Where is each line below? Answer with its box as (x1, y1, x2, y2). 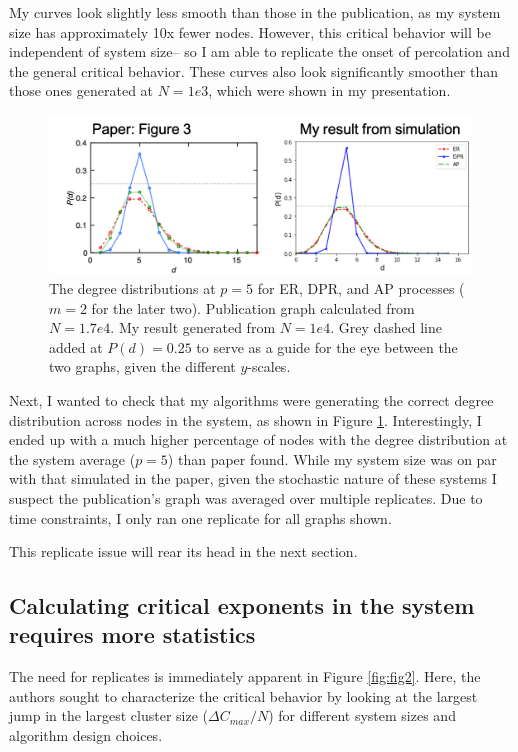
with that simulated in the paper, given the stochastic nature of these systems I (9, 468, 497, 489)
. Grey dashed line (330, 317, 442, 338)
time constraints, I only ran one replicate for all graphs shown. (9, 507, 392, 528)
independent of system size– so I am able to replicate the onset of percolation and (9, 41, 510, 62)
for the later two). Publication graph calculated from (91, 297, 415, 318)
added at (49, 336, 103, 357)
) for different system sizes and (268, 705, 456, 726)
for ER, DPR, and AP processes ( (257, 277, 465, 298)
